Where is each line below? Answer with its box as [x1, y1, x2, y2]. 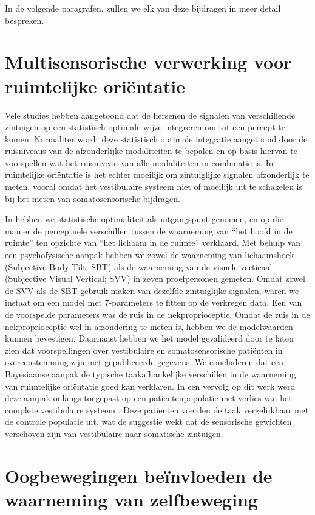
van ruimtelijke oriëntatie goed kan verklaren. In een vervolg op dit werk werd [5, 379, 296, 392]
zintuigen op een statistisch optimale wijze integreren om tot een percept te [5, 121, 285, 133]
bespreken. [5, 13, 44, 26]
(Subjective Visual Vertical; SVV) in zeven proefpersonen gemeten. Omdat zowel [5, 272, 305, 285]
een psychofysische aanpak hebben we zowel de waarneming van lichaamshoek [5, 248, 294, 261]
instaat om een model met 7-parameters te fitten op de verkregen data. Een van [5, 296, 302, 309]
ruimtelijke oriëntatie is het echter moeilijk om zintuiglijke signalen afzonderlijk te [5, 168, 310, 181]
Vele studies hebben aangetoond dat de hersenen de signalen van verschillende [5, 108, 296, 121]
